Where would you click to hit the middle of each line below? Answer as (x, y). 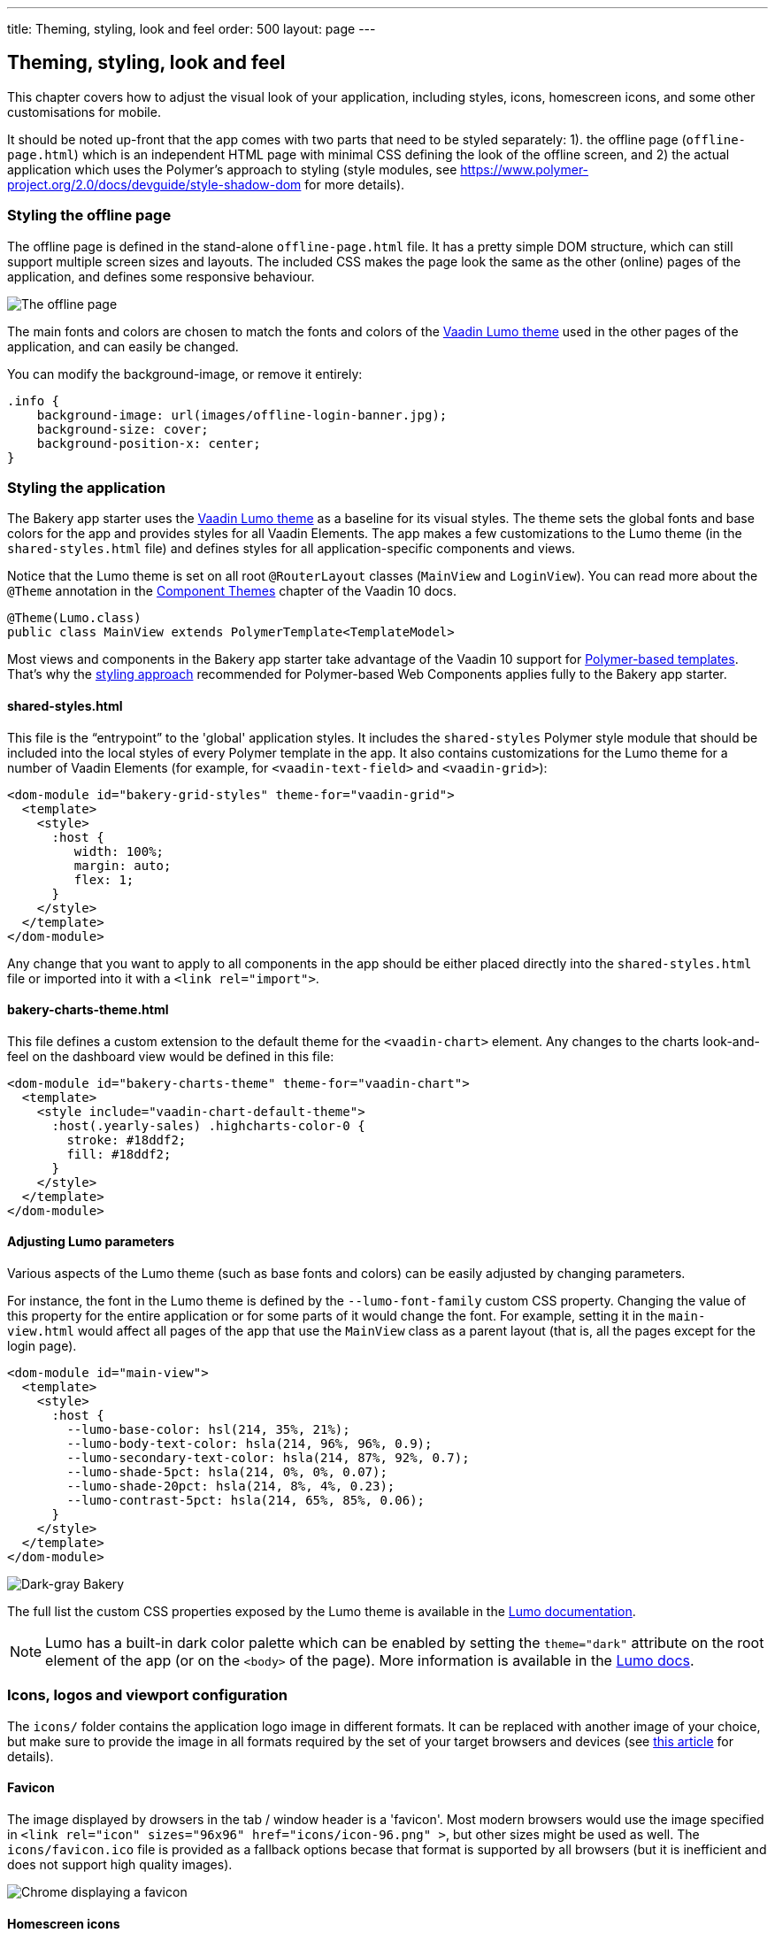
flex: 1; (104, 879)
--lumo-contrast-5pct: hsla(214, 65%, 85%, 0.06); (246, 1500)
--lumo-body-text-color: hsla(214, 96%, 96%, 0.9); (249, 1444)
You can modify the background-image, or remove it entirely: (185, 374)
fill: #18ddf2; (119, 1154)
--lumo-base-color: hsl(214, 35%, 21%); (208, 1429)
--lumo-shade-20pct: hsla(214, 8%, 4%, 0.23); (231, 1486)
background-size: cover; (123, 429)
